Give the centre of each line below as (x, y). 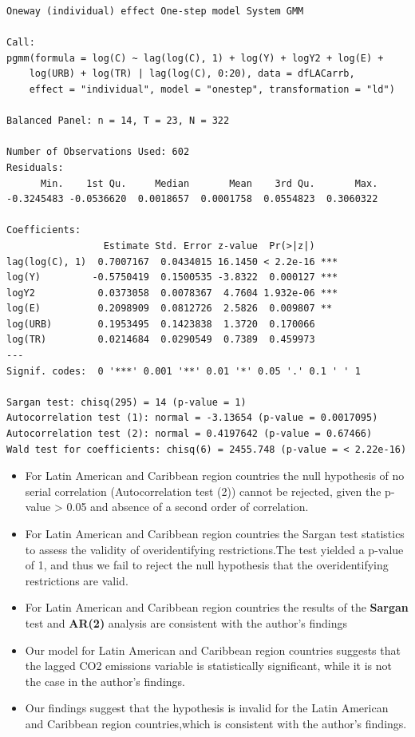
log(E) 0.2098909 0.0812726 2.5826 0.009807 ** (170, 309)
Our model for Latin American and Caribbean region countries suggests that (213, 650)
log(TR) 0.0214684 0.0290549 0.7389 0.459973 (161, 340)
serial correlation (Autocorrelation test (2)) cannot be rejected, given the (203, 491)
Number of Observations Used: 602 (98, 152)
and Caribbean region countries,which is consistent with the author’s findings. (216, 723)
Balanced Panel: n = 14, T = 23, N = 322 (118, 121)
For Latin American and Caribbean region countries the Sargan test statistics (215, 533)
